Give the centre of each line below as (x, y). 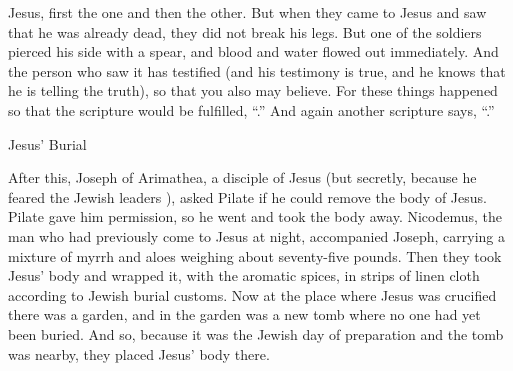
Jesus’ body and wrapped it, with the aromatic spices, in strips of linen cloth (244, 275)
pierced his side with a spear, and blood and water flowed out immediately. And (253, 51)
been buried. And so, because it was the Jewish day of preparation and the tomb (256, 333)
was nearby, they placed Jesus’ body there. (139, 353)
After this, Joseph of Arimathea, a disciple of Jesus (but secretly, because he (242, 177)
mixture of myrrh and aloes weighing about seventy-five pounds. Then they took (255, 255)
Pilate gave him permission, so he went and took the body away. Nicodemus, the (255, 216)
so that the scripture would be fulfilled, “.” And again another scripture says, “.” (251, 109)
